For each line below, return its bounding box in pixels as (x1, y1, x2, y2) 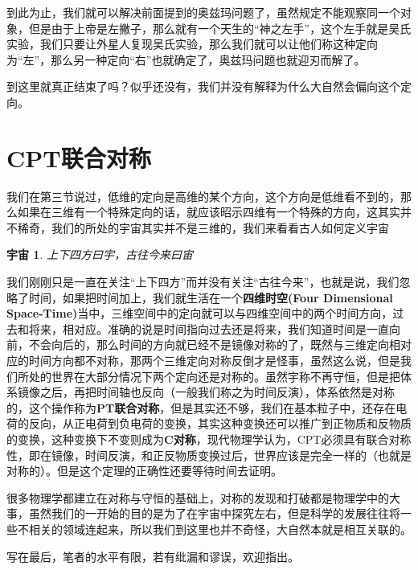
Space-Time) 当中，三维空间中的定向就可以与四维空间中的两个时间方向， (6, 305, 393, 322)
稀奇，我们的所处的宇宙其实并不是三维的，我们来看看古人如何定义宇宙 (17, 219, 389, 236)
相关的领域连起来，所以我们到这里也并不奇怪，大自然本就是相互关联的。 (28, 520, 412, 537)
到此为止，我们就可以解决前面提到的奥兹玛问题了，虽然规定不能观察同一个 (6, 4, 400, 20)
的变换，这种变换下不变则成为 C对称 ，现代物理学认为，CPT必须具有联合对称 (6, 431, 412, 447)
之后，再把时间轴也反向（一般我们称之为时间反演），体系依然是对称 (39, 383, 395, 400)
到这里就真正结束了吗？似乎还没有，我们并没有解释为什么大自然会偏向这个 (6, 78, 400, 95)
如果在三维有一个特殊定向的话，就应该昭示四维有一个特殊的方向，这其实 (17, 203, 400, 220)
